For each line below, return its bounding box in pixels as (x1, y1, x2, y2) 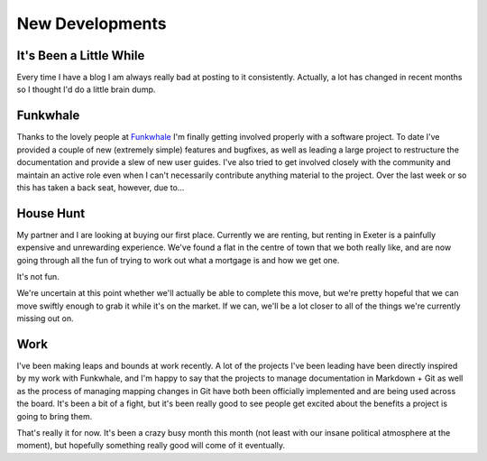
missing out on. (16, 313, 74, 324)
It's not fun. (16, 272, 60, 281)
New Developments (16, 14, 167, 33)
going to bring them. (16, 410, 93, 421)
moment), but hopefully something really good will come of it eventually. (16, 440, 286, 451)
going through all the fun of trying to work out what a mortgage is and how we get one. (16, 254, 340, 265)
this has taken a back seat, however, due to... (16, 181, 185, 193)
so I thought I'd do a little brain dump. (16, 84, 156, 95)
